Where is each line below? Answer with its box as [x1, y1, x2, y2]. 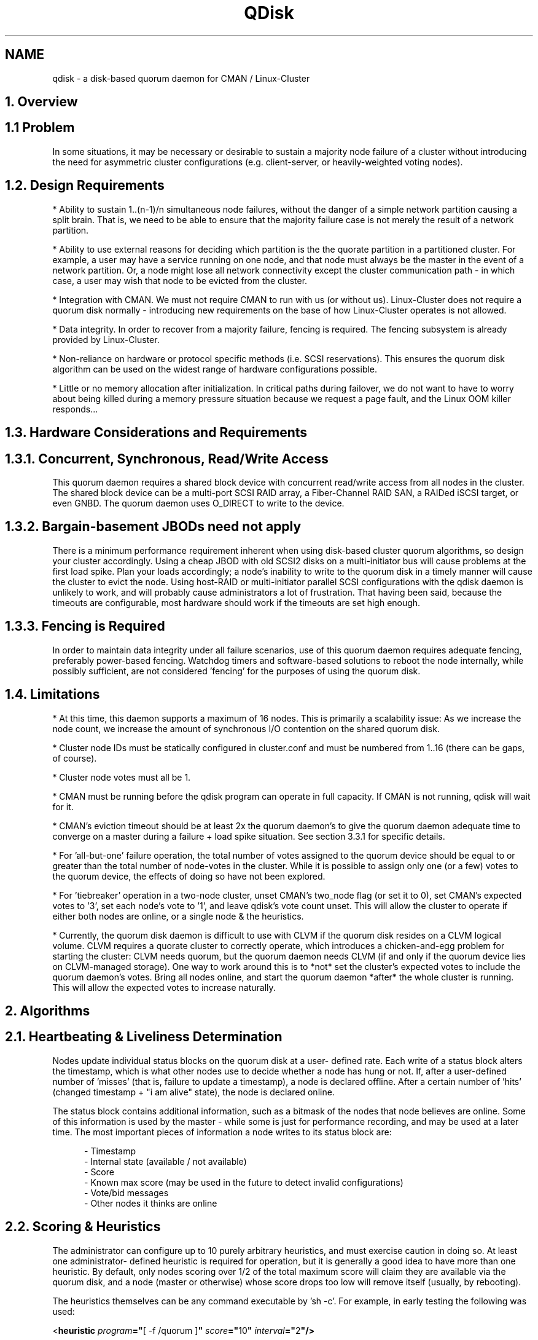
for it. [52, 801, 74, 812]
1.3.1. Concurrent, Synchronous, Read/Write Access [5, 451, 329, 467]
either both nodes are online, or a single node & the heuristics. [52, 910, 304, 921]
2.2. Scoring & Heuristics [5, 1219, 161, 1235]
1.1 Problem [5, 120, 75, 136]
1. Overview [5, 94, 78, 110]
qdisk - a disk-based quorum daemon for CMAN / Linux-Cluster [52, 73, 310, 84]
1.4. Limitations [5, 687, 100, 703]
